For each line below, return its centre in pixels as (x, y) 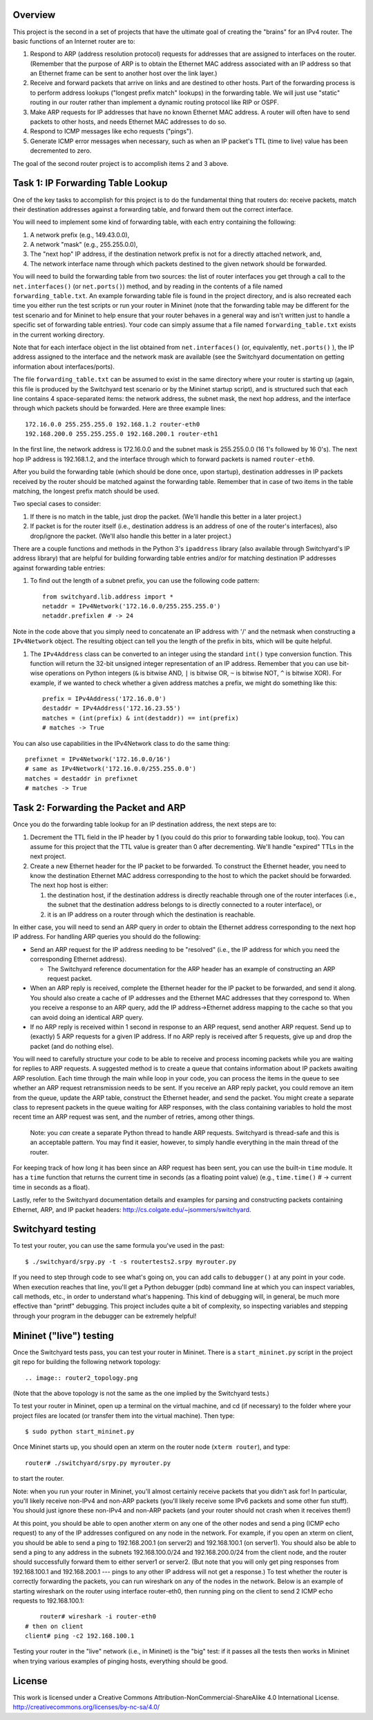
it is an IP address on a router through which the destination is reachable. (151, 914)
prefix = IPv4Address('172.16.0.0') (104, 699)
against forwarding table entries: (59, 568)
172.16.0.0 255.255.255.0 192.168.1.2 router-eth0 (113, 424)
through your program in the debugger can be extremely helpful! (105, 1316)
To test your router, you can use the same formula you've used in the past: (118, 1246)
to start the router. (39, 1479)
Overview (34, 15)
